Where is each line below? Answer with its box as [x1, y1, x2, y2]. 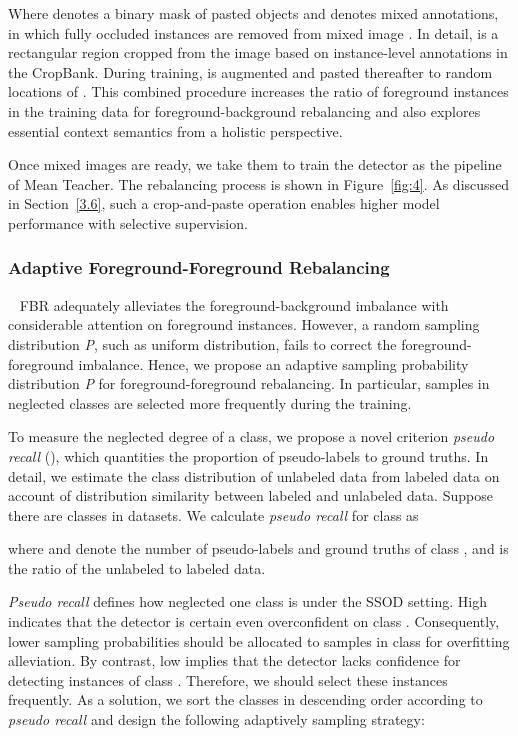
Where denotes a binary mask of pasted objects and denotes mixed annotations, [8, 3, 499, 23]
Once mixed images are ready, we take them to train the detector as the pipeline [8, 154, 502, 175]
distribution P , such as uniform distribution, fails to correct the [8, 333, 397, 354]
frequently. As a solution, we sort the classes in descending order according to [8, 689, 483, 710]
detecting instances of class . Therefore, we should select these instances [8, 669, 448, 690]
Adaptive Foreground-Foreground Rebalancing [8, 255, 390, 280]
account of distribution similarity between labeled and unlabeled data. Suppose [8, 485, 493, 506]
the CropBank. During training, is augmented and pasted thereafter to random [8, 61, 493, 82]
